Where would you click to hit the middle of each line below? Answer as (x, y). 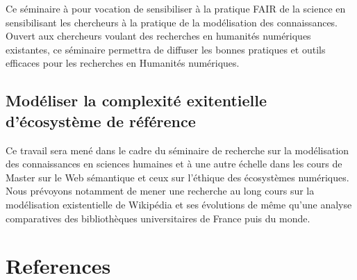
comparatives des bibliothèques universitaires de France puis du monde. (158, 218)
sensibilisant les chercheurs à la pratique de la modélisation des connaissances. (172, 22)
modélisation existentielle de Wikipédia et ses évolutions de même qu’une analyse (179, 204)
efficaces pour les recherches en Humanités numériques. (123, 63)
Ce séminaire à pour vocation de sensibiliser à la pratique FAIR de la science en (176, 8)
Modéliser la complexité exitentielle (136, 100)
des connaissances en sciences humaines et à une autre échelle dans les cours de (174, 164)
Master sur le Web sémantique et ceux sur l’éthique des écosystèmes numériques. (177, 177)
